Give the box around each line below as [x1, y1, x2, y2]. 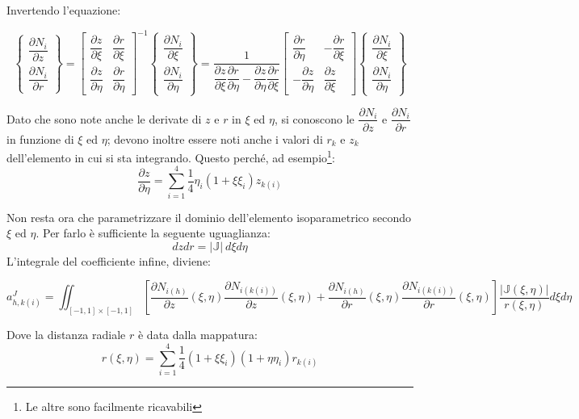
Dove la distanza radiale [6, 326, 126, 343]
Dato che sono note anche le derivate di [6, 110, 202, 127]
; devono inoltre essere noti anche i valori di [107, 130, 323, 147]
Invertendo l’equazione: [6, 2, 121, 18]
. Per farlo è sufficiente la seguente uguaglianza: [36, 224, 271, 241]
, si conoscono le [274, 110, 355, 127]
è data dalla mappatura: [137, 326, 258, 343]
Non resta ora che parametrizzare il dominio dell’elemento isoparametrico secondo [6, 208, 411, 225]
